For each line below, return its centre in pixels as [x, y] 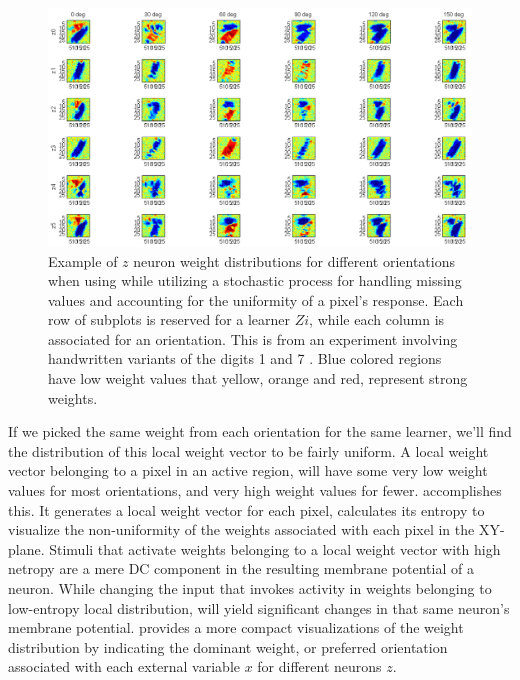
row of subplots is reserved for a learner [169, 319]
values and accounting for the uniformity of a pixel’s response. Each [256, 299]
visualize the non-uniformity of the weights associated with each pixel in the [241, 529]
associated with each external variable [124, 666]
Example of [83, 260]
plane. [26, 548]
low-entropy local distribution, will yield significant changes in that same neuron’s [259, 607]
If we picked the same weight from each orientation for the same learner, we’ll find [260, 431]
